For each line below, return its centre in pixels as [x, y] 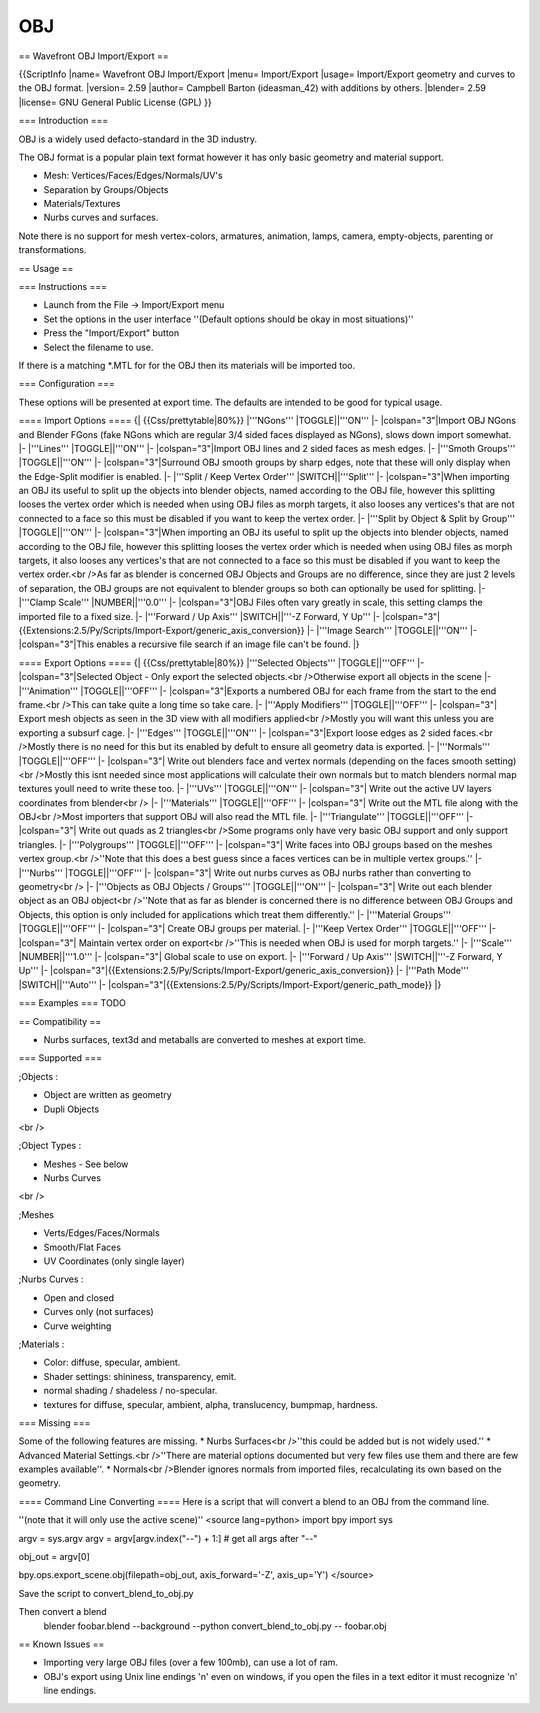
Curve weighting [77, 1326]
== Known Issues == [61, 1644]
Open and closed [79, 1297]
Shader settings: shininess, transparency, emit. [140, 1376]
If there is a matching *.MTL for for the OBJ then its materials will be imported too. [186, 365]
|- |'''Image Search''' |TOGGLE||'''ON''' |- [392, 630]
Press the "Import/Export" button [111, 333]
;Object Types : [50, 1146]
